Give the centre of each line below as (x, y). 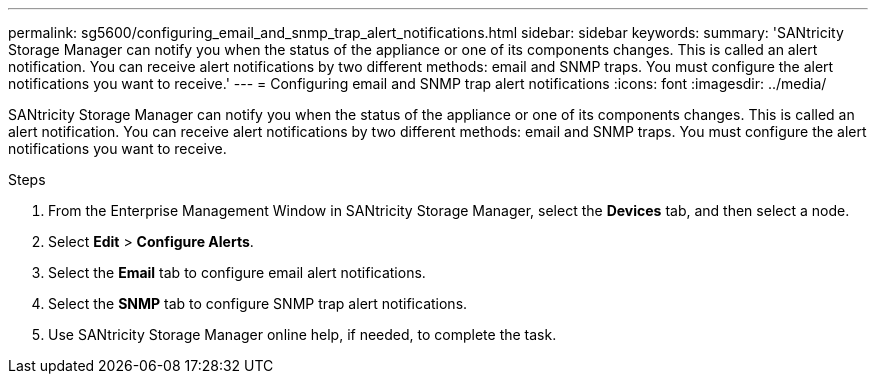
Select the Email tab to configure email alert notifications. (237, 272)
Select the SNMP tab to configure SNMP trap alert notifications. (258, 303)
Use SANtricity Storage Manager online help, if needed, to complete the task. (302, 334)
